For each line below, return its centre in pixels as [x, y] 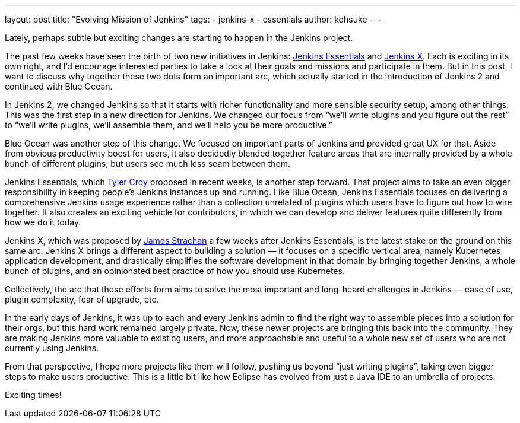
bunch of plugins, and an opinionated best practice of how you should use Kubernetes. [175, 271]
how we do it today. [43, 222]
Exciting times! [33, 395]
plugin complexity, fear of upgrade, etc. [82, 299]
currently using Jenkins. [52, 348]
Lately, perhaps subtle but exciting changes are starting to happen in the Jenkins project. [179, 38]
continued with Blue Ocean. [59, 86]
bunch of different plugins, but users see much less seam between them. [148, 163]
